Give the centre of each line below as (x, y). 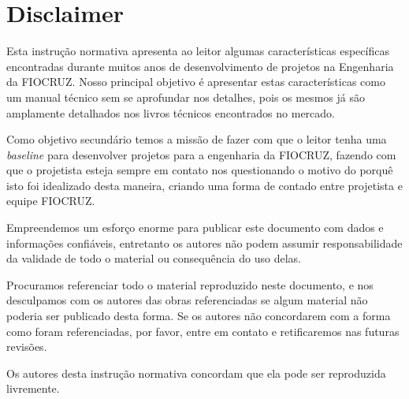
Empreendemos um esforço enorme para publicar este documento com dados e (195, 227)
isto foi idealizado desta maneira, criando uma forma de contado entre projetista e (204, 185)
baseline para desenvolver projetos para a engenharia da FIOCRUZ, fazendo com (201, 154)
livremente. (33, 388)
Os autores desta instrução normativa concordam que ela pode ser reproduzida (196, 373)
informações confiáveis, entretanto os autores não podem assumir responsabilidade (204, 242)
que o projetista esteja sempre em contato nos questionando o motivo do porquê (200, 170)
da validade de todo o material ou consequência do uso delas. (154, 258)
